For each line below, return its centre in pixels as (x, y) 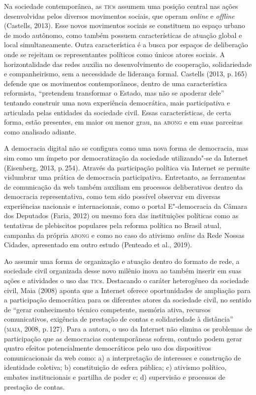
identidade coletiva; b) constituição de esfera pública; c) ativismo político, (115, 367)
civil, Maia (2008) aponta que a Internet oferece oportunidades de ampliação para (127, 290)
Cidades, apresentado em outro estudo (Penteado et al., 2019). (98, 245)
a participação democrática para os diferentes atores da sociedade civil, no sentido (128, 300)
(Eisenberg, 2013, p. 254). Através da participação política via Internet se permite (127, 167)
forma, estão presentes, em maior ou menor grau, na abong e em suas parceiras (123, 122)
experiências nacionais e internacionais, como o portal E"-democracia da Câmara (126, 206)
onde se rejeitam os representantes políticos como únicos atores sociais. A (114, 54)
